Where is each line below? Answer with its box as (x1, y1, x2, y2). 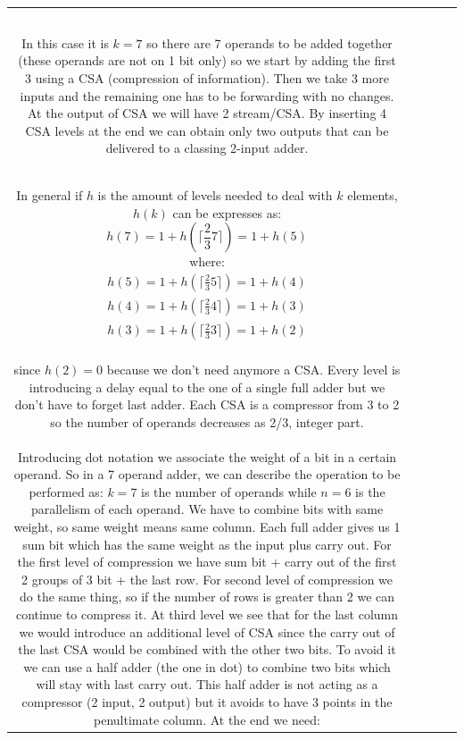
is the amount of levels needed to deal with (97, 186, 333, 205)
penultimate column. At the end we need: (94, 710, 320, 728)
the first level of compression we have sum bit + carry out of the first (17, 552, 397, 571)
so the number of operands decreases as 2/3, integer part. (50, 412, 364, 431)
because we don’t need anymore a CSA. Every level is (106, 360, 401, 379)
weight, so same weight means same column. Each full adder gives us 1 (13, 517, 401, 536)
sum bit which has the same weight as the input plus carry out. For (22, 534, 392, 553)
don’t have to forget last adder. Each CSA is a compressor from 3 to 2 (14, 395, 400, 414)
